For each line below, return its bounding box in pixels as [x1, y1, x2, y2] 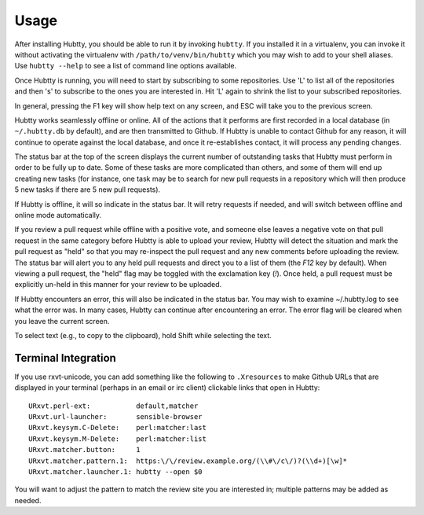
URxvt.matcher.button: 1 [28, 445, 141, 454]
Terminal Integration [14, 351, 117, 365]
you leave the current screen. [14, 316, 110, 326]
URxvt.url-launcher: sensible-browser [28, 413, 203, 421]
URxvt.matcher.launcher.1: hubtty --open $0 [28, 467, 203, 476]
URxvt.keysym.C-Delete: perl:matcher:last [28, 423, 207, 432]
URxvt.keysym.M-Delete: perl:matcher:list [28, 434, 207, 443]
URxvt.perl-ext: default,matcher [28, 401, 199, 410]
